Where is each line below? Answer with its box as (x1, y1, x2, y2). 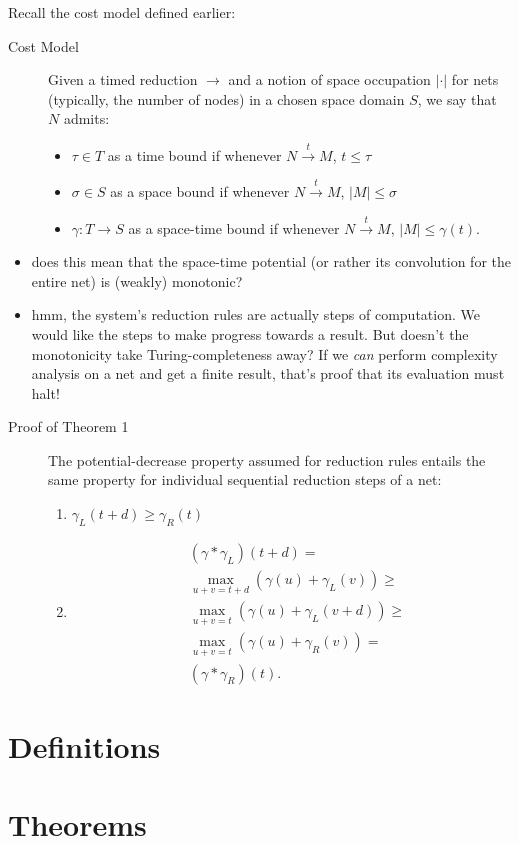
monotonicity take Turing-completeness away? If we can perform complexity (31, 343, 498, 364)
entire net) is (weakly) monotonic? (31, 270, 243, 291)
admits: (63, 108, 110, 129)
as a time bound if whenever (107, 144, 282, 165)
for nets (451, 69, 499, 90)
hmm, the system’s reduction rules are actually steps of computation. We (31, 304, 480, 325)
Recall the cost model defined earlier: (8, 2, 236, 22)
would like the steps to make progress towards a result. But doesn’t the (31, 323, 469, 344)
